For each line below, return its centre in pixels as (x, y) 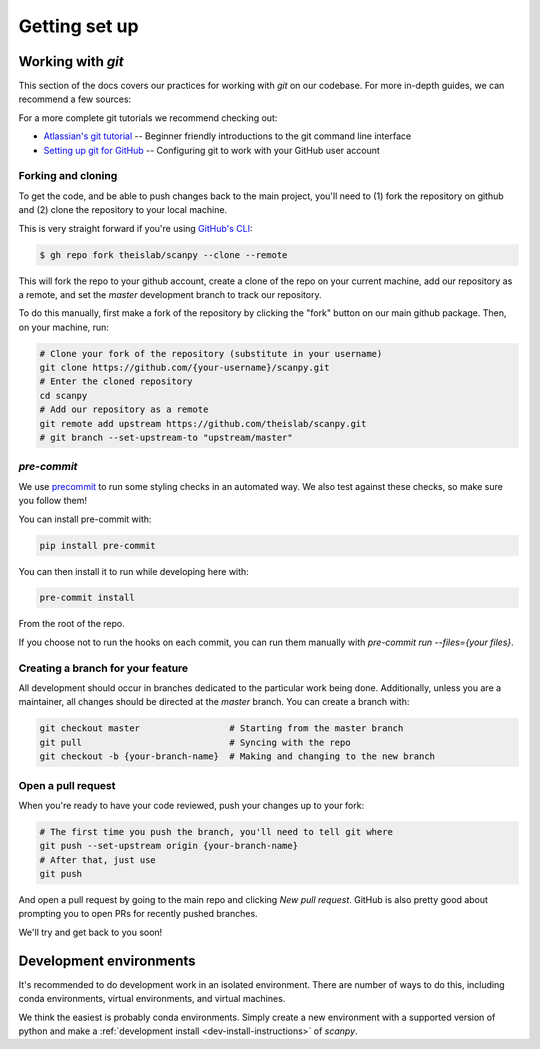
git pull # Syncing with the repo (195, 742)
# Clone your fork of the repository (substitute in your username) (211, 353)
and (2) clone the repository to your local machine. (123, 210)
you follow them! (52, 501)
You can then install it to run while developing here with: (133, 571)
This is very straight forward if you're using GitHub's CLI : (136, 228)
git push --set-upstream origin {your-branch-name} (169, 846)
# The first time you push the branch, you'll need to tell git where (216, 831)
